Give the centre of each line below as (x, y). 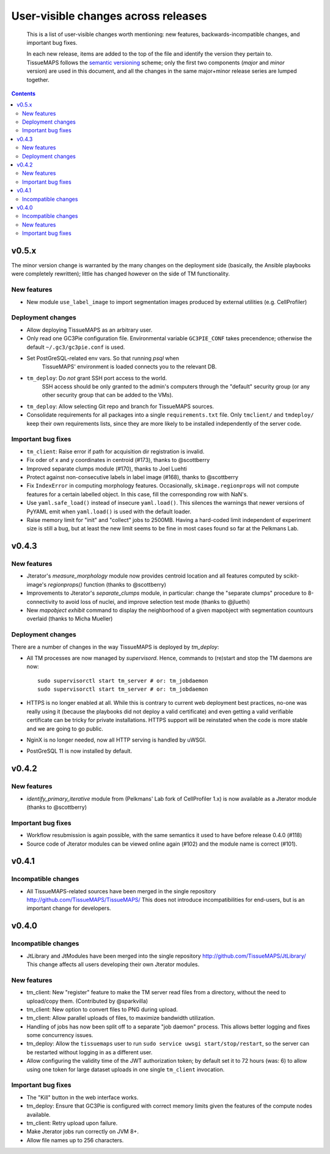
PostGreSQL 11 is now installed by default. (79, 751)
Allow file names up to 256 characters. (75, 1140)
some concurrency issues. (60, 1035)
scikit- (291, 576)
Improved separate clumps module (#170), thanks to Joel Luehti (107, 469)
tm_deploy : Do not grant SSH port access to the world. (97, 378)
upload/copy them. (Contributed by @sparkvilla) (87, 1001)
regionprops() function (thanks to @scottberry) (107, 584)
